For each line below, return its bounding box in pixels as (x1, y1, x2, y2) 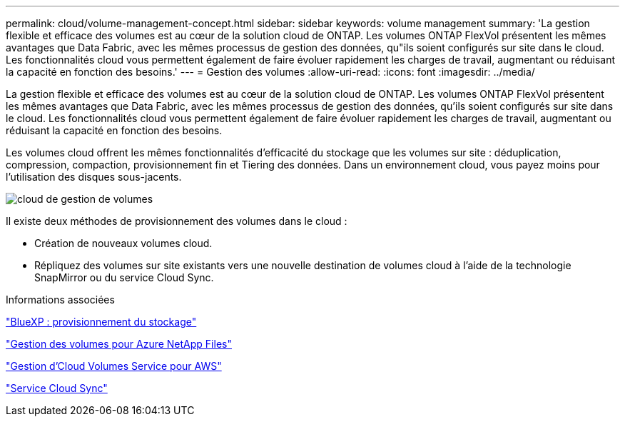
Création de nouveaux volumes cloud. (34, 237, 213, 249)
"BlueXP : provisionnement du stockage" (6, 316, 197, 328)
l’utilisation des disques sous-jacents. (6, 171, 182, 183)
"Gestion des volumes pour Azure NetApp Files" (6, 338, 232, 350)
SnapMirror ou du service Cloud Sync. (34, 271, 214, 283)
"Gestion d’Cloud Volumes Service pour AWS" (6, 360, 222, 372)
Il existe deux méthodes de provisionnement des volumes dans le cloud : (6, 215, 347, 227)
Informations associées (6, 293, 115, 306)
